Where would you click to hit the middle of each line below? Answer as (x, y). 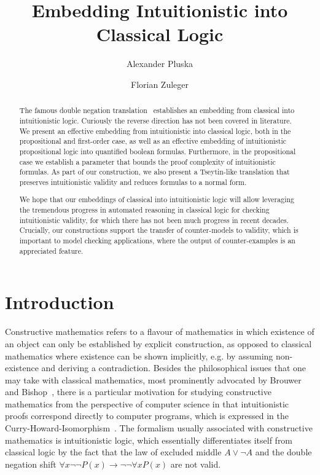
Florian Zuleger (159, 84)
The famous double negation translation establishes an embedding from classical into (157, 110)
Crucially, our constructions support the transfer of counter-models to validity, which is (159, 230)
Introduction (60, 302)
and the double (283, 452)
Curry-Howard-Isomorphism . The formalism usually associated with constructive (159, 428)
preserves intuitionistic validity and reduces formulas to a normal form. (133, 182)
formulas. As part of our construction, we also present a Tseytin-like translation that (154, 172)
